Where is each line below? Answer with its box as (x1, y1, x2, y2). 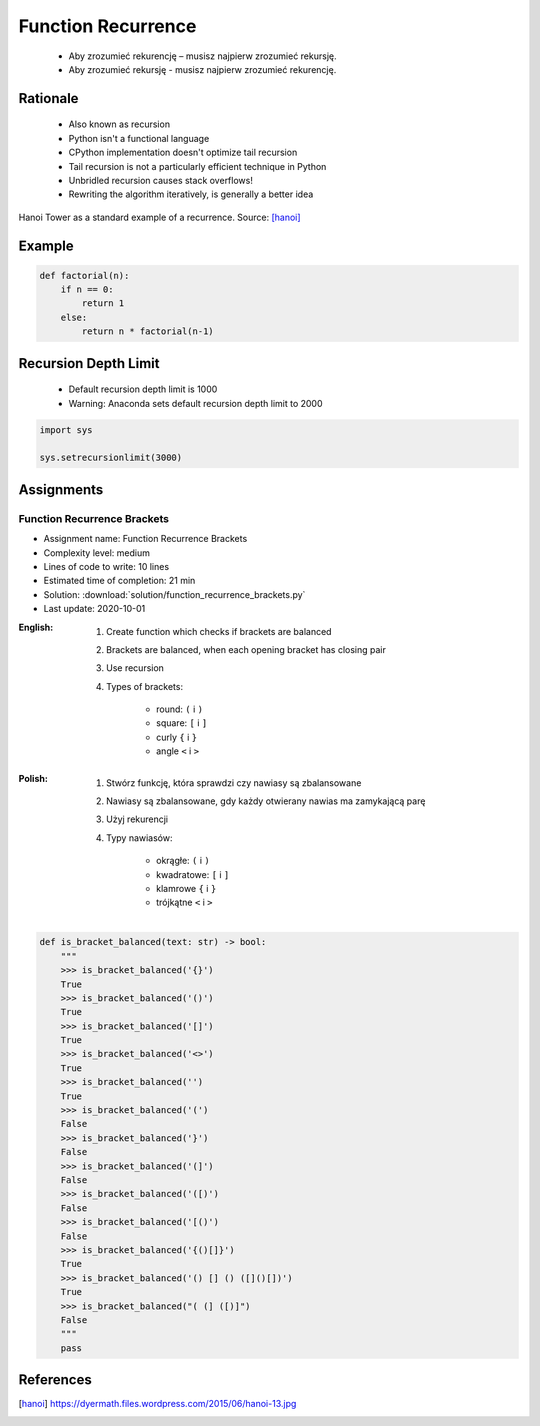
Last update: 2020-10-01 (43, 603, 146, 615)
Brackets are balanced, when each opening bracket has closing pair (106, 643, 387, 655)
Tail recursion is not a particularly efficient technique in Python (68, 160, 327, 172)
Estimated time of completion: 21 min (43, 575, 196, 587)
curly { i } (156, 731, 198, 743)
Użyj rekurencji (106, 813, 169, 825)
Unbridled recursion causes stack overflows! (68, 174, 254, 186)
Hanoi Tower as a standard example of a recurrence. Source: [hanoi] (18, 211, 301, 223)
